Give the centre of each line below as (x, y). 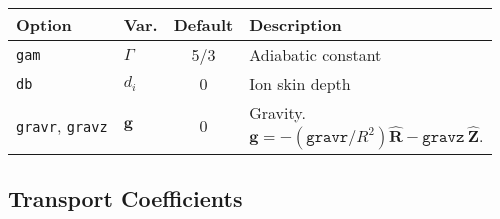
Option (44, 24)
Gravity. (277, 112)
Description (295, 24)
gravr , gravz (62, 125)
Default (203, 24)
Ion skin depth (300, 83)
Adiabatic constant (315, 54)
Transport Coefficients (125, 198)
